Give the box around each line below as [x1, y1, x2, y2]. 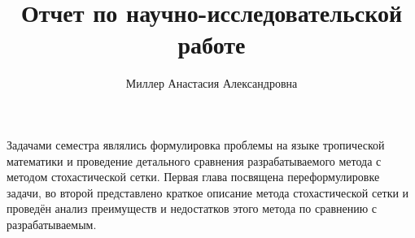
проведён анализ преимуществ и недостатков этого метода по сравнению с [7, 200, 378, 217]
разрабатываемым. [7, 215, 97, 232]
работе [177, 28, 246, 61]
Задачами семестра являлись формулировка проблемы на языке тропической [7, 136, 385, 153]
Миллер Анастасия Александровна [125, 75, 298, 92]
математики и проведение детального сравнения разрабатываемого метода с [7, 152, 382, 169]
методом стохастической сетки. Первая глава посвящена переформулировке [7, 168, 380, 185]
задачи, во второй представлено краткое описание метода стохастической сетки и [7, 184, 409, 201]
